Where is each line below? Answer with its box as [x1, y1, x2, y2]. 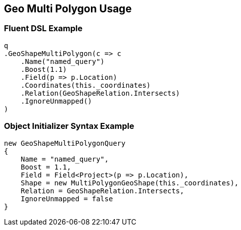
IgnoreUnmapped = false [20, 194, 113, 203]
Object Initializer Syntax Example [4, 121, 134, 131]
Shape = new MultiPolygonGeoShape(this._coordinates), [20, 178, 239, 187]
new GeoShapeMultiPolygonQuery [4, 139, 126, 147]
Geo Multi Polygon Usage [4, 2, 132, 15]
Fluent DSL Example [4, 23, 82, 34]
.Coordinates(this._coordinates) [20, 81, 151, 89]
